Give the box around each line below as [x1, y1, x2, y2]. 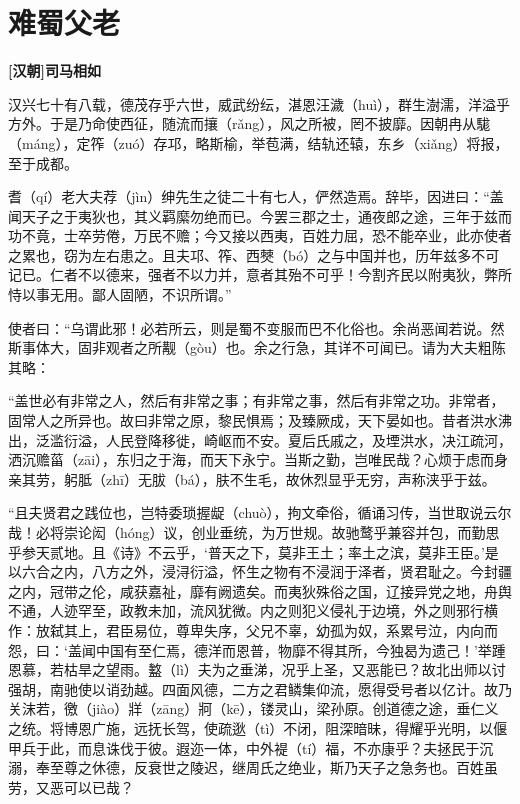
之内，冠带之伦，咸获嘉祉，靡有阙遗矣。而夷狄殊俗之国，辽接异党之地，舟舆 [8, 580, 512, 601]
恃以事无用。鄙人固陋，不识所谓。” [8, 284, 232, 305]
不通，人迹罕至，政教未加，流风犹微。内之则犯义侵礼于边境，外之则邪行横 [8, 600, 498, 621]
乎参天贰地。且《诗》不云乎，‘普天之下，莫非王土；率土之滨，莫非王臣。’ [8, 541, 485, 562]
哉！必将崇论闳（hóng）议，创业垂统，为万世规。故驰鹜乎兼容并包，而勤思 [8, 522, 500, 542]
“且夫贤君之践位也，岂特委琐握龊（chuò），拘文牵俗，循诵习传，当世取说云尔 [8, 502, 512, 523]
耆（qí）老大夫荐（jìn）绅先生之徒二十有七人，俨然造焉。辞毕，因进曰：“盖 [8, 186, 504, 207]
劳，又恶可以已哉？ [8, 776, 134, 797]
